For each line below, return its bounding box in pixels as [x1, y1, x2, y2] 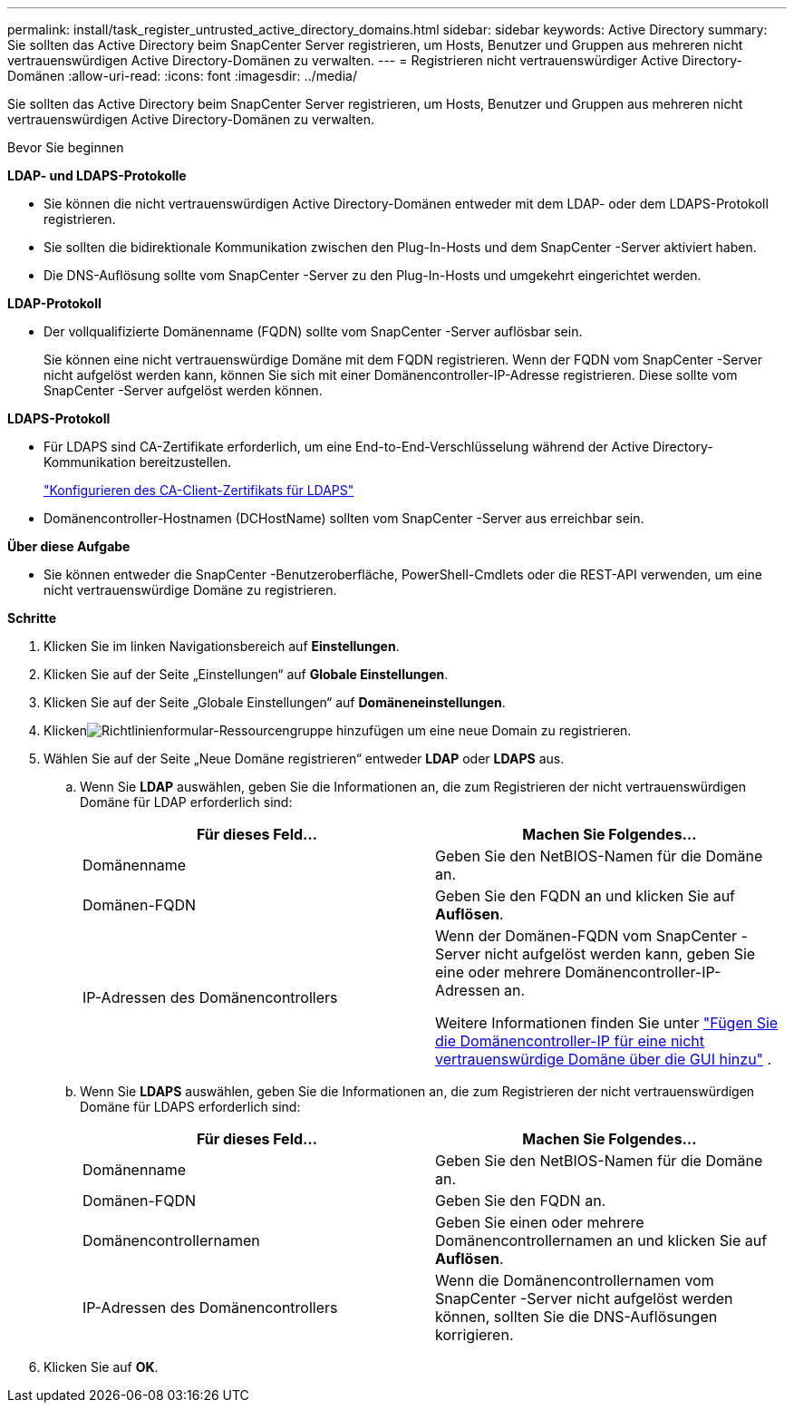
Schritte [7, 610, 56, 626]
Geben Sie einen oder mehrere [435, 1213, 644, 1231]
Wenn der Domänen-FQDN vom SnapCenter [435, 927, 738, 945]
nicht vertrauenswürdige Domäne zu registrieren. [44, 582, 337, 598]
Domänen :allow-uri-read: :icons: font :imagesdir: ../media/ [7, 68, 357, 83]
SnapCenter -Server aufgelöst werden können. [44, 383, 323, 398]
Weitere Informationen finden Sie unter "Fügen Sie [435, 1014, 779, 1032]
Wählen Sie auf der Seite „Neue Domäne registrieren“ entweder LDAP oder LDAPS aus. [44, 751, 565, 766]
